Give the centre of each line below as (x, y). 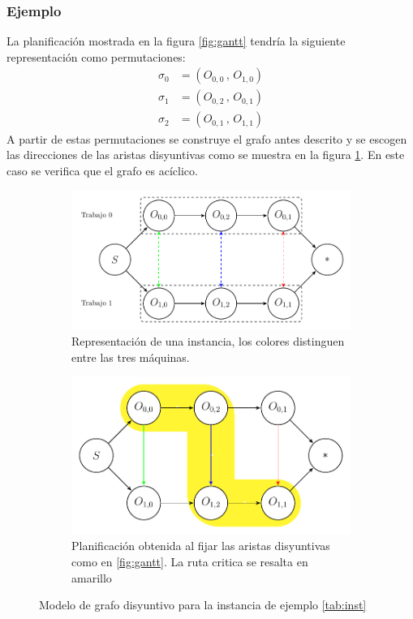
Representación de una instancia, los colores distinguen (208, 341)
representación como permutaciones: (96, 56)
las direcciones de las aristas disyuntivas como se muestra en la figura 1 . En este (206, 155)
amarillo (92, 577)
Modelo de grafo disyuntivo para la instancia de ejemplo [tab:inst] (203, 605)
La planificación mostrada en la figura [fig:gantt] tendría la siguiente (176, 41)
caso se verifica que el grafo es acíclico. (102, 170)
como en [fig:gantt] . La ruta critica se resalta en (190, 562)
